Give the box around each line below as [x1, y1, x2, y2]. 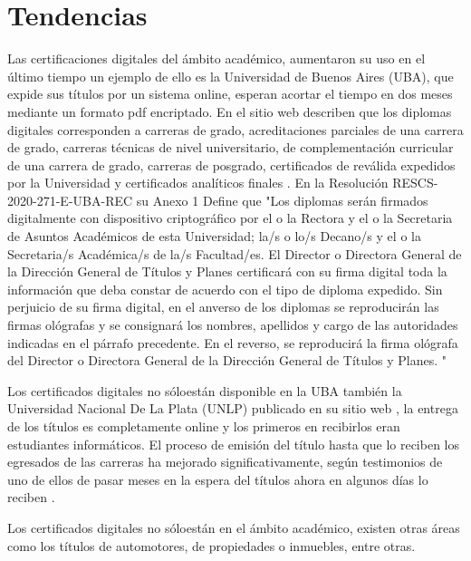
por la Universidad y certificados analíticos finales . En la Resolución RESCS [7, 173, 434, 192]
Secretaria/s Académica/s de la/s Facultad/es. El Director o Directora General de [7, 244, 462, 263]
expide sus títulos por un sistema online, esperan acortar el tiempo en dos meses [7, 84, 453, 103]
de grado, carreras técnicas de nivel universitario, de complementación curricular [7, 138, 454, 157]
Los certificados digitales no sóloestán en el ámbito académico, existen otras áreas [7, 517, 460, 537]
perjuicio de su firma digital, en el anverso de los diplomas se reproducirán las [7, 297, 439, 316]
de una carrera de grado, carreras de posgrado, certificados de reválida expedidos [7, 155, 456, 174]
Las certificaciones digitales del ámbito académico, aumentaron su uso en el [7, 49, 426, 68]
